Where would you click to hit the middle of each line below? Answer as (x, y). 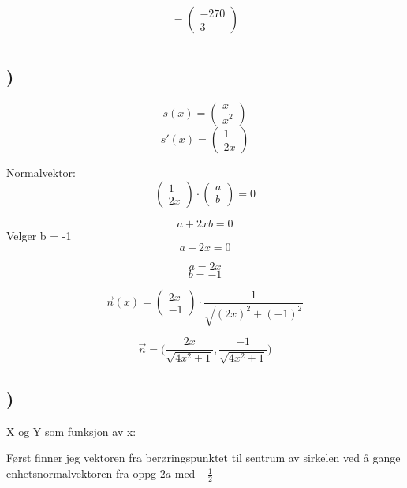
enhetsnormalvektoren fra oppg (81, 473)
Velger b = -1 (39, 235)
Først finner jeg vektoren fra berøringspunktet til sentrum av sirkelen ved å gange (203, 458)
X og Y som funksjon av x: (71, 431)
